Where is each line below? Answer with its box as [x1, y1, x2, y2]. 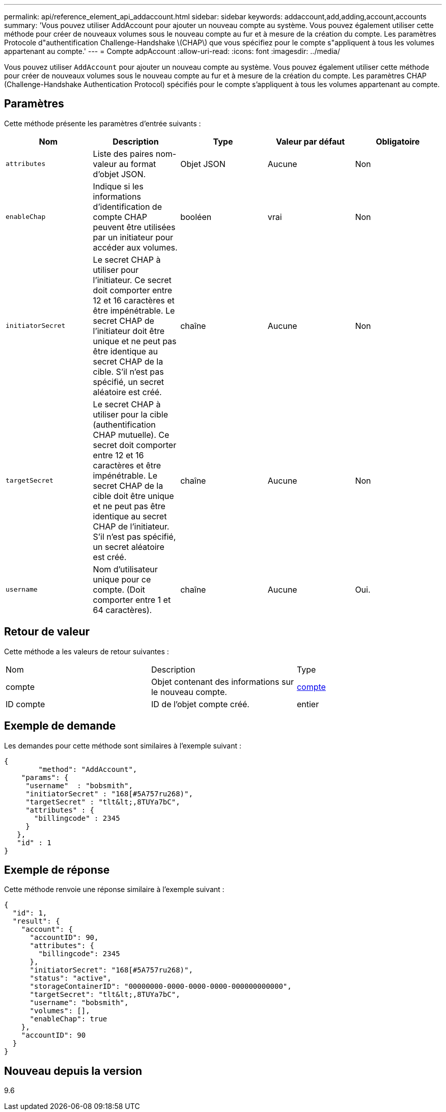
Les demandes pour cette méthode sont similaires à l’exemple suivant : [4, 741, 242, 750]
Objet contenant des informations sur [151, 676, 294, 687]
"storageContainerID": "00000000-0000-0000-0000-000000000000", [30, 982, 292, 991]
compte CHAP [93, 211, 147, 222]
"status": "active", [30, 974, 111, 983]
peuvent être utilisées [93, 221, 176, 232]
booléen [180, 211, 212, 222]
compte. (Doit [93, 584, 145, 595]
